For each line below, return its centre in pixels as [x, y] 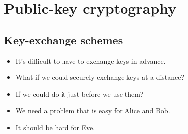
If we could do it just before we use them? [80, 94]
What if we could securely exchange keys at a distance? [100, 77]
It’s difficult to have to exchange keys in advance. [91, 60]
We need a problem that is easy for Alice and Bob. [93, 110]
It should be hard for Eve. [55, 127]
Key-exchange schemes [63, 39]
